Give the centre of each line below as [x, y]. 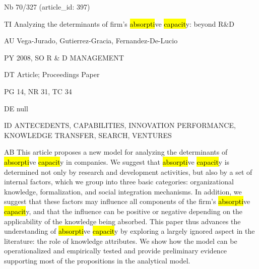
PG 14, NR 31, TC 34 [38, 91]
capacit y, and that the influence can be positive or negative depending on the [123, 211]
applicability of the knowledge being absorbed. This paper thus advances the [122, 221]
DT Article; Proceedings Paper [52, 74]
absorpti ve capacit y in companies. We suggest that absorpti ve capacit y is [117, 161]
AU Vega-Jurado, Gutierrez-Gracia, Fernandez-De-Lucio [91, 41]
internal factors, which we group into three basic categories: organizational [119, 182]
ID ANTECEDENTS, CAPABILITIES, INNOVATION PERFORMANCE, [120, 125]
